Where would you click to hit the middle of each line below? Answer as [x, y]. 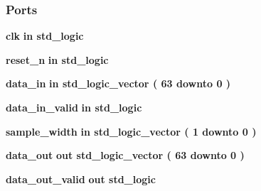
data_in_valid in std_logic [74, 107]
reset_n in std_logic [57, 59]
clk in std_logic [45, 36]
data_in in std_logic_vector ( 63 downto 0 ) [118, 83]
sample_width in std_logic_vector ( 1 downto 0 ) [131, 131]
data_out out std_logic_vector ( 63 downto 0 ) [125, 155]
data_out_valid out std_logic [81, 179]
